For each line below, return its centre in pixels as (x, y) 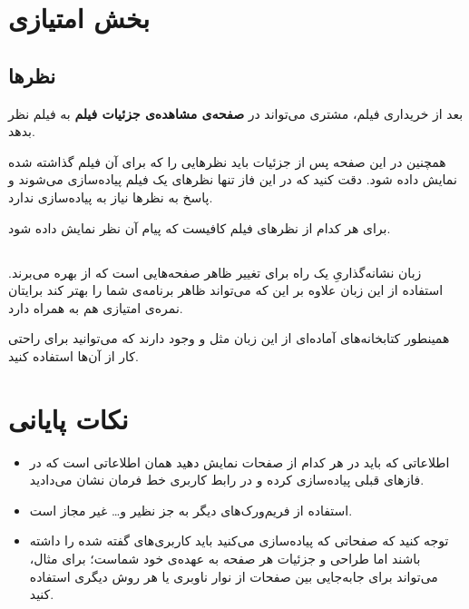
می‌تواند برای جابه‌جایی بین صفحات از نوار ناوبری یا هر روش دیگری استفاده (234, 576)
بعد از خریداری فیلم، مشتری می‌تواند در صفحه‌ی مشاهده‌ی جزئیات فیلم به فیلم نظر (236, 113)
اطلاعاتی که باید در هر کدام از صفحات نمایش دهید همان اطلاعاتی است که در (239, 462)
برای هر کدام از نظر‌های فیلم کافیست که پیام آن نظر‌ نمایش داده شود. (200, 227)
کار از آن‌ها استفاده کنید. (73, 355)
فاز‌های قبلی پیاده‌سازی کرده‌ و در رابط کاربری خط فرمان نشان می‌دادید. (227, 480)
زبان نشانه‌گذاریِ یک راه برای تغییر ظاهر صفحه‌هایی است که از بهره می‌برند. (215, 272)
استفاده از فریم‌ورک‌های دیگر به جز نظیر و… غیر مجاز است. (191, 510)
